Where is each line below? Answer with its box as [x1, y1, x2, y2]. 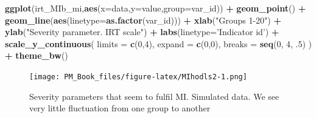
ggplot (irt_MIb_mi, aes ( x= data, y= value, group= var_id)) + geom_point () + [5, 2, 306, 14]
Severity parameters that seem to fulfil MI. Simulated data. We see [29, 90, 279, 102]
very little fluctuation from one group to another [29, 102, 211, 114]
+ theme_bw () [5, 49, 68, 62]
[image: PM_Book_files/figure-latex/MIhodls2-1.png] [29, 72, 247, 81]
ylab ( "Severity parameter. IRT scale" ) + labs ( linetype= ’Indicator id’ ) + [5, 25, 279, 38]
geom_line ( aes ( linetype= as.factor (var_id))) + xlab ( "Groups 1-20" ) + [5, 13, 281, 26]
